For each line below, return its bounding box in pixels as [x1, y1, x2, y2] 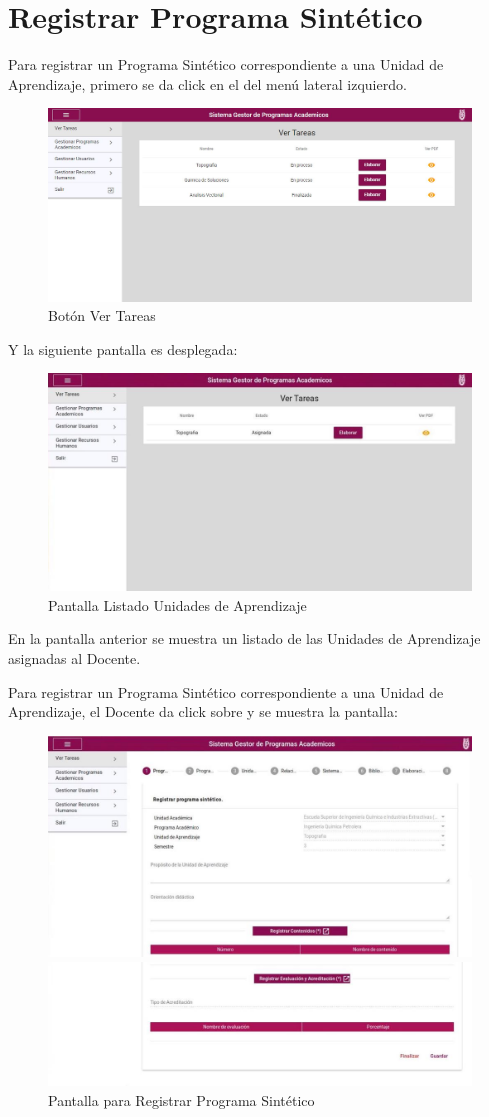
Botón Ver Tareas [48, 305, 156, 326]
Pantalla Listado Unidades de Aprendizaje [48, 594, 307, 615]
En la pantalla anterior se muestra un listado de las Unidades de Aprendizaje [8, 628, 481, 649]
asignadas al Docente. [8, 648, 141, 669]
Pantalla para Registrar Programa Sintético [48, 1089, 315, 1110]
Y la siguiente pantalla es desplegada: [8, 338, 238, 359]
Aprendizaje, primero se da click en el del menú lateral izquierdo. [8, 73, 407, 94]
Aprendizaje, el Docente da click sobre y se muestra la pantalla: [8, 701, 398, 722]
